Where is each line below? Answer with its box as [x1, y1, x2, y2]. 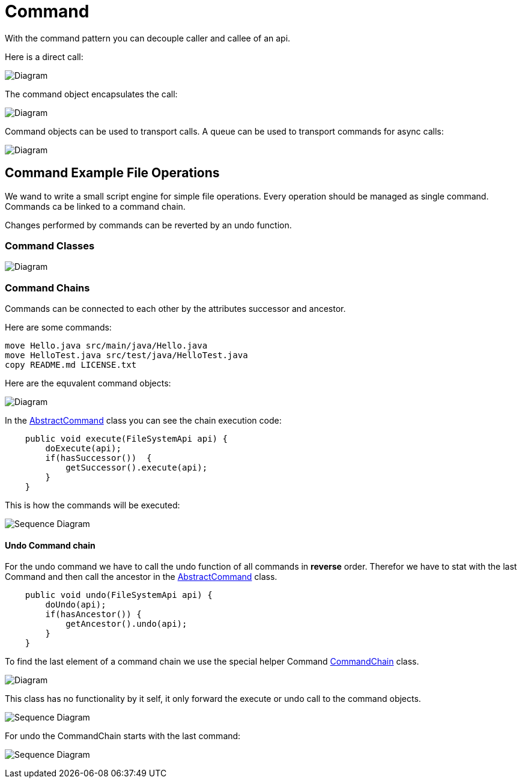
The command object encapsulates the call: [5, 88, 178, 99]
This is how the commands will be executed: [5, 500, 180, 511]
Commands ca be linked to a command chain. [5, 201, 186, 212]
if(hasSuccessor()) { [45, 453, 152, 463]
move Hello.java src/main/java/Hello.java [5, 341, 208, 351]
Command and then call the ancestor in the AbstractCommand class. [5, 571, 278, 582]
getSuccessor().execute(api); [65, 463, 208, 473]
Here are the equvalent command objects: [5, 378, 171, 389]
